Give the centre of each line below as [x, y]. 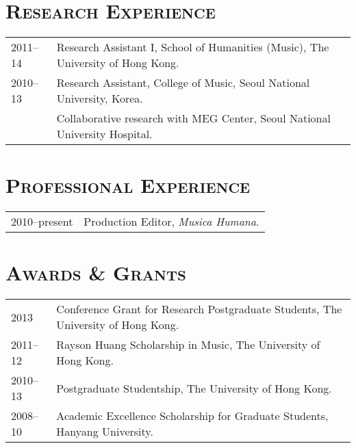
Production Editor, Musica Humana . [171, 222]
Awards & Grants [96, 273]
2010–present [42, 222]
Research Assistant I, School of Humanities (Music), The [193, 47]
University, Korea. [100, 98]
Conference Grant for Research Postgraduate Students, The [199, 309]
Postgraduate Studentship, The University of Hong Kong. [194, 388]
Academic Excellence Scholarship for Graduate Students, [192, 416]
